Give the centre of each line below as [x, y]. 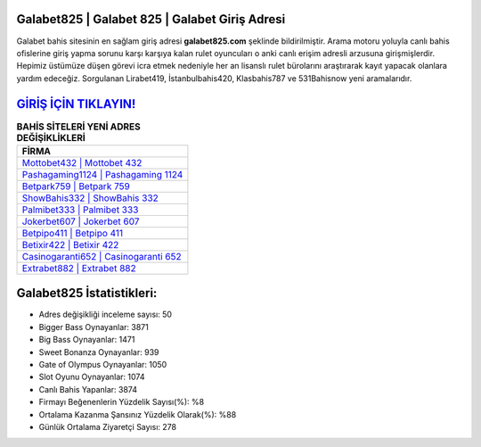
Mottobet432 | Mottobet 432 [82, 162]
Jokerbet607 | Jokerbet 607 [81, 221]
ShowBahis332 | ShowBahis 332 [90, 198]
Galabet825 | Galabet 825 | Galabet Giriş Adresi [151, 19]
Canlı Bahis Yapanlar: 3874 [88, 389]
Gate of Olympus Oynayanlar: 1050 [103, 365]
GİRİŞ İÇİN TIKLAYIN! [76, 104]
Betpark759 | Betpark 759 [76, 186]
